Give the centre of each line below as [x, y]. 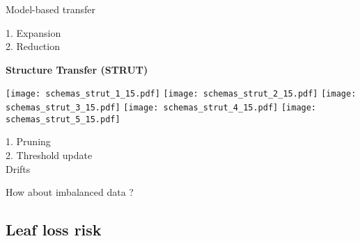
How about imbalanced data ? [70, 192]
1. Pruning [28, 141]
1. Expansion [33, 32]
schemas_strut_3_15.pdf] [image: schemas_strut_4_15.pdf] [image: [161, 108]
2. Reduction [33, 46]
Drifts [18, 168]
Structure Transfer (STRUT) [77, 69]
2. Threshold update [49, 155]
